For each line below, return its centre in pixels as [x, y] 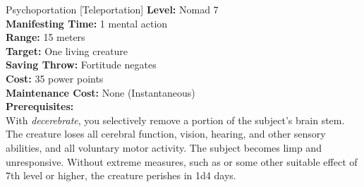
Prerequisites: [40, 106]
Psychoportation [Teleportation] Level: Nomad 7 [112, 9]
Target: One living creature [67, 50]
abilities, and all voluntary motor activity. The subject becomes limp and [164, 147]
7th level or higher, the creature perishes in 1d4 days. [121, 175]
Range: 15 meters [45, 37]
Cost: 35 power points [55, 78]
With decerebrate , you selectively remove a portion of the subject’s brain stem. [175, 120]
